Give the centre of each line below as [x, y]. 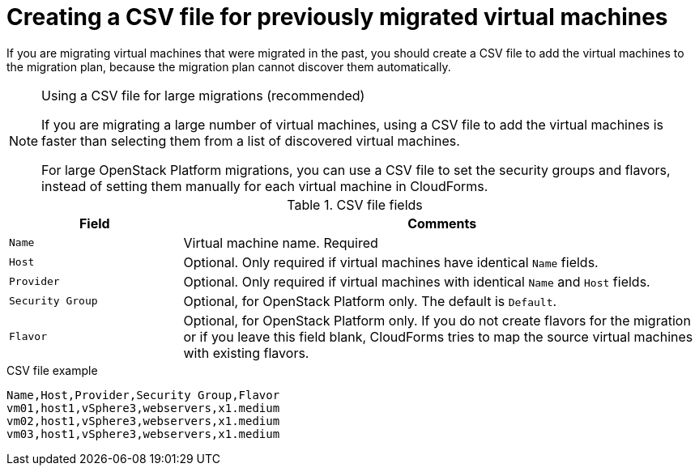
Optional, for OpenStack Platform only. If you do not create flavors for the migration [437, 320]
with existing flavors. [246, 353]
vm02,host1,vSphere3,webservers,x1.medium [143, 421]
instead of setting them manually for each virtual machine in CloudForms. [265, 186]
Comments [442, 223]
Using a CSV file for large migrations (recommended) [203, 95]
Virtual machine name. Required [281, 242]
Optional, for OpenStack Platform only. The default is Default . [370, 301]
